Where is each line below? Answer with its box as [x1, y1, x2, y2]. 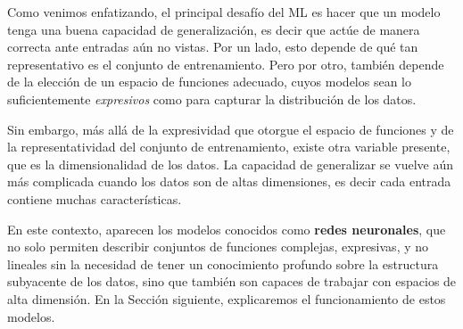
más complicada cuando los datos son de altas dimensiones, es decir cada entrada [7, 172, 451, 191]
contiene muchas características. [7, 189, 182, 208]
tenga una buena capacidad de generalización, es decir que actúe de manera [7, 20, 420, 38]
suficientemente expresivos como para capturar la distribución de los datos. [7, 89, 417, 108]
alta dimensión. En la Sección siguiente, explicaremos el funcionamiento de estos [7, 289, 446, 308]
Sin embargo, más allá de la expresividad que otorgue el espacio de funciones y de [7, 119, 454, 138]
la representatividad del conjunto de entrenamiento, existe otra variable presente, [7, 137, 451, 156]
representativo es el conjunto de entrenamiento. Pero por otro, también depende [7, 54, 444, 73]
